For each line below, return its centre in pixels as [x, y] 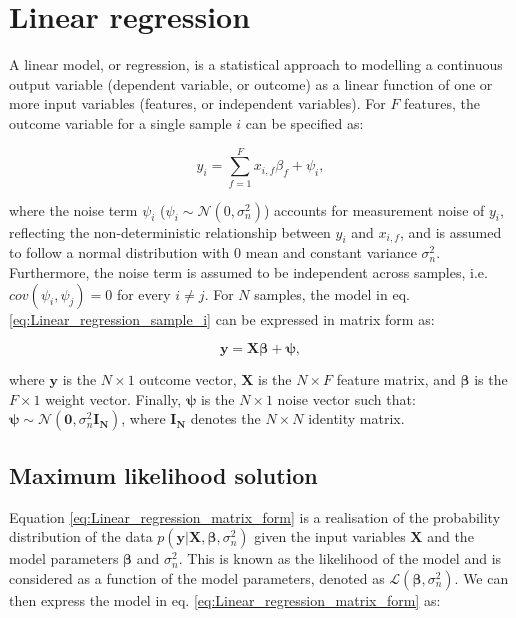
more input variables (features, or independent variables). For [197, 103]
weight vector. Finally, [113, 398]
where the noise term [73, 209]
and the [450, 536]
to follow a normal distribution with [119, 252]
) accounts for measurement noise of [374, 209]
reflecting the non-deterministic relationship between [170, 231]
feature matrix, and [396, 379]
